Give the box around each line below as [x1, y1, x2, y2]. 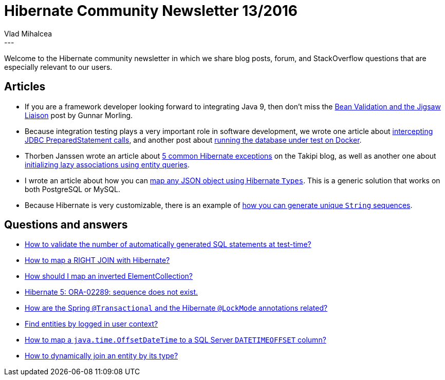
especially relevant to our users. [4, 62, 113, 71]
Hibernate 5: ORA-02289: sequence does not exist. [25, 288, 198, 297]
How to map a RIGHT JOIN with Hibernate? [25, 256, 170, 265]
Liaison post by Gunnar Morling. [25, 110, 133, 120]
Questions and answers [4, 218, 128, 232]
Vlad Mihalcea [4, 29, 52, 38]
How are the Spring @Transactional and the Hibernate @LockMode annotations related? [25, 303, 328, 313]
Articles [4, 80, 46, 93]
